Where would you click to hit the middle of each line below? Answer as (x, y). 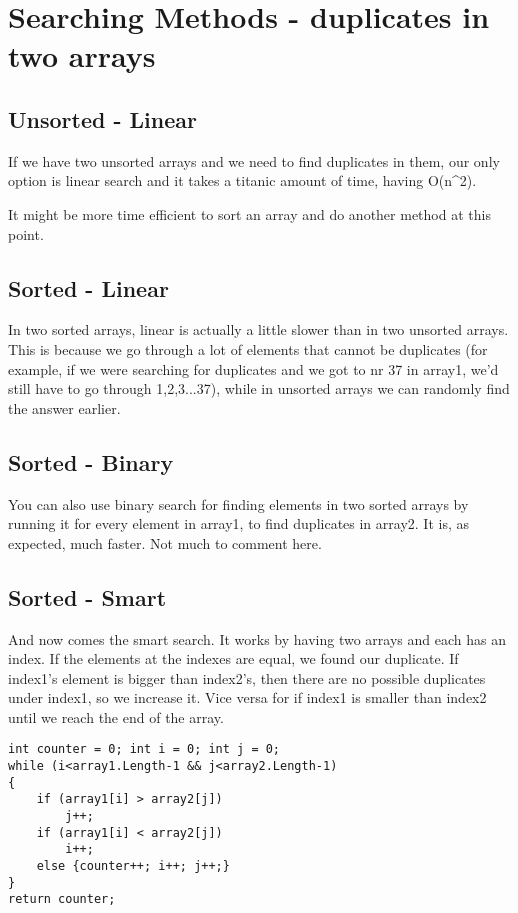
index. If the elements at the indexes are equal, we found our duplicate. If (233, 658)
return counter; (62, 899)
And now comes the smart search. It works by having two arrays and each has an (257, 638)
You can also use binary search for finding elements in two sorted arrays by (238, 503)
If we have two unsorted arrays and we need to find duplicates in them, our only (254, 160)
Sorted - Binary (91, 461)
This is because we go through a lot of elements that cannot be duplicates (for (248, 348)
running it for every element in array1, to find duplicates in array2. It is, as (238, 523)
